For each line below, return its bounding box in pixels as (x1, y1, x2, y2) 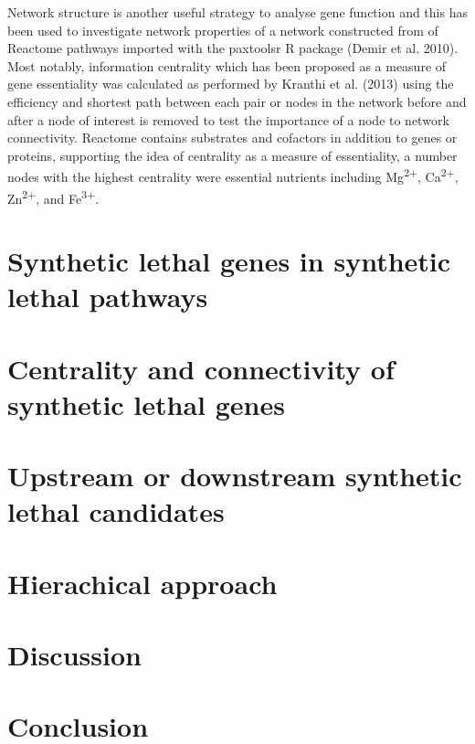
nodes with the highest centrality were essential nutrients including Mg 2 (7, 165, 409, 186)
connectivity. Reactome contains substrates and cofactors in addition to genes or (7, 128, 458, 147)
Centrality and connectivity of (7, 349, 395, 387)
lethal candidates (7, 493, 225, 530)
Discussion (7, 636, 142, 674)
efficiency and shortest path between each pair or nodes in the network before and (7, 91, 467, 111)
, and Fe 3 (36, 186, 88, 207)
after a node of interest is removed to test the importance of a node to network (7, 110, 449, 129)
